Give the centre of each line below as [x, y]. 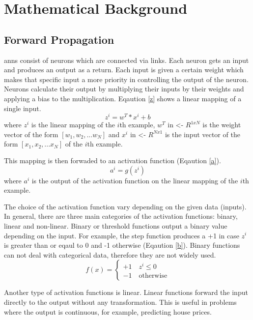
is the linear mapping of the [73, 125]
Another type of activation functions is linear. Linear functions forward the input [126, 292]
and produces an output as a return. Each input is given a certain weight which [124, 70]
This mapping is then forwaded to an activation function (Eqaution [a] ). [112, 160]
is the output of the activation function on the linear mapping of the [135, 180]
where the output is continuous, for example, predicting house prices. [108, 311]
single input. [23, 108]
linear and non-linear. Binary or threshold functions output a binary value [116, 225]
